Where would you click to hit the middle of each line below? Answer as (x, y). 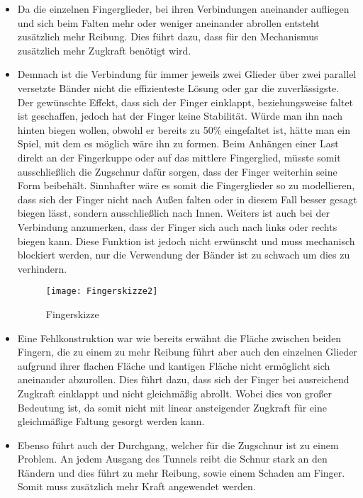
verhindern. (42, 268)
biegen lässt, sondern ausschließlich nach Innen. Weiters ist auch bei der (173, 213)
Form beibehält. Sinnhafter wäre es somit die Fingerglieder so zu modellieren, (186, 185)
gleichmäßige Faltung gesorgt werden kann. (111, 421)
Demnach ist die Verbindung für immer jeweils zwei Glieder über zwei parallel (187, 74)
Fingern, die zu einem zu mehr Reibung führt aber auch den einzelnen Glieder (187, 352)
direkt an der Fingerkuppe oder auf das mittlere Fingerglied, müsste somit (179, 157)
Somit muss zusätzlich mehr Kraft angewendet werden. (136, 486)
